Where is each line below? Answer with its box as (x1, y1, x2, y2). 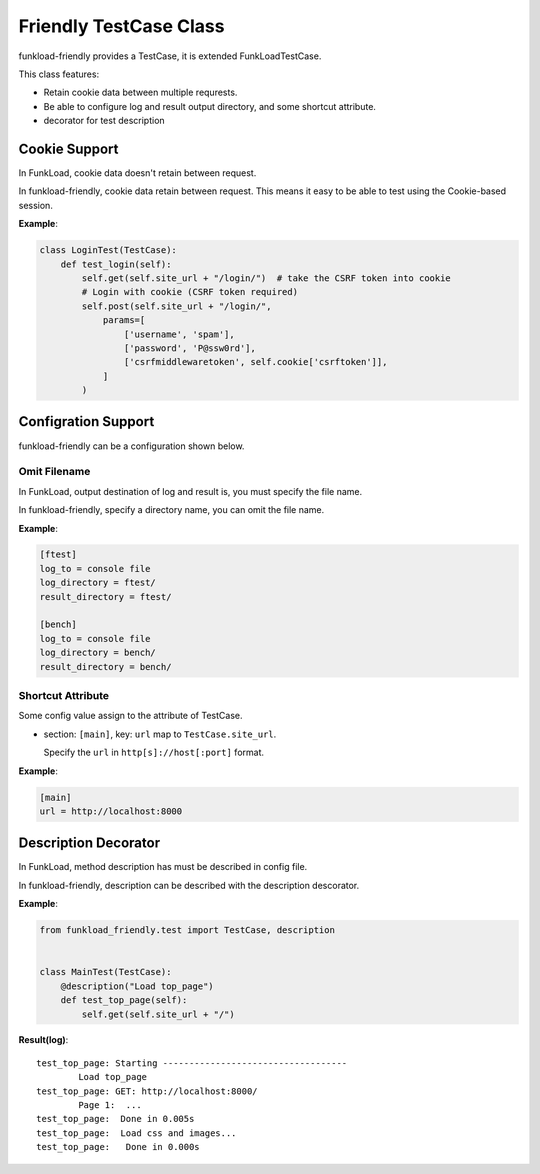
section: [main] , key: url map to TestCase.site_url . (43, 728, 277, 740)
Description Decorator (18, 835, 160, 852)
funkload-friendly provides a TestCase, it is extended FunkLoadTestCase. (18, 50, 322, 62)
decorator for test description (43, 115, 165, 127)
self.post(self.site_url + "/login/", (81, 300, 272, 312)
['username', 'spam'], (123, 328, 235, 340)
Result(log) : (18, 1034, 69, 1046)
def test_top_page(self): (60, 995, 188, 1006)
